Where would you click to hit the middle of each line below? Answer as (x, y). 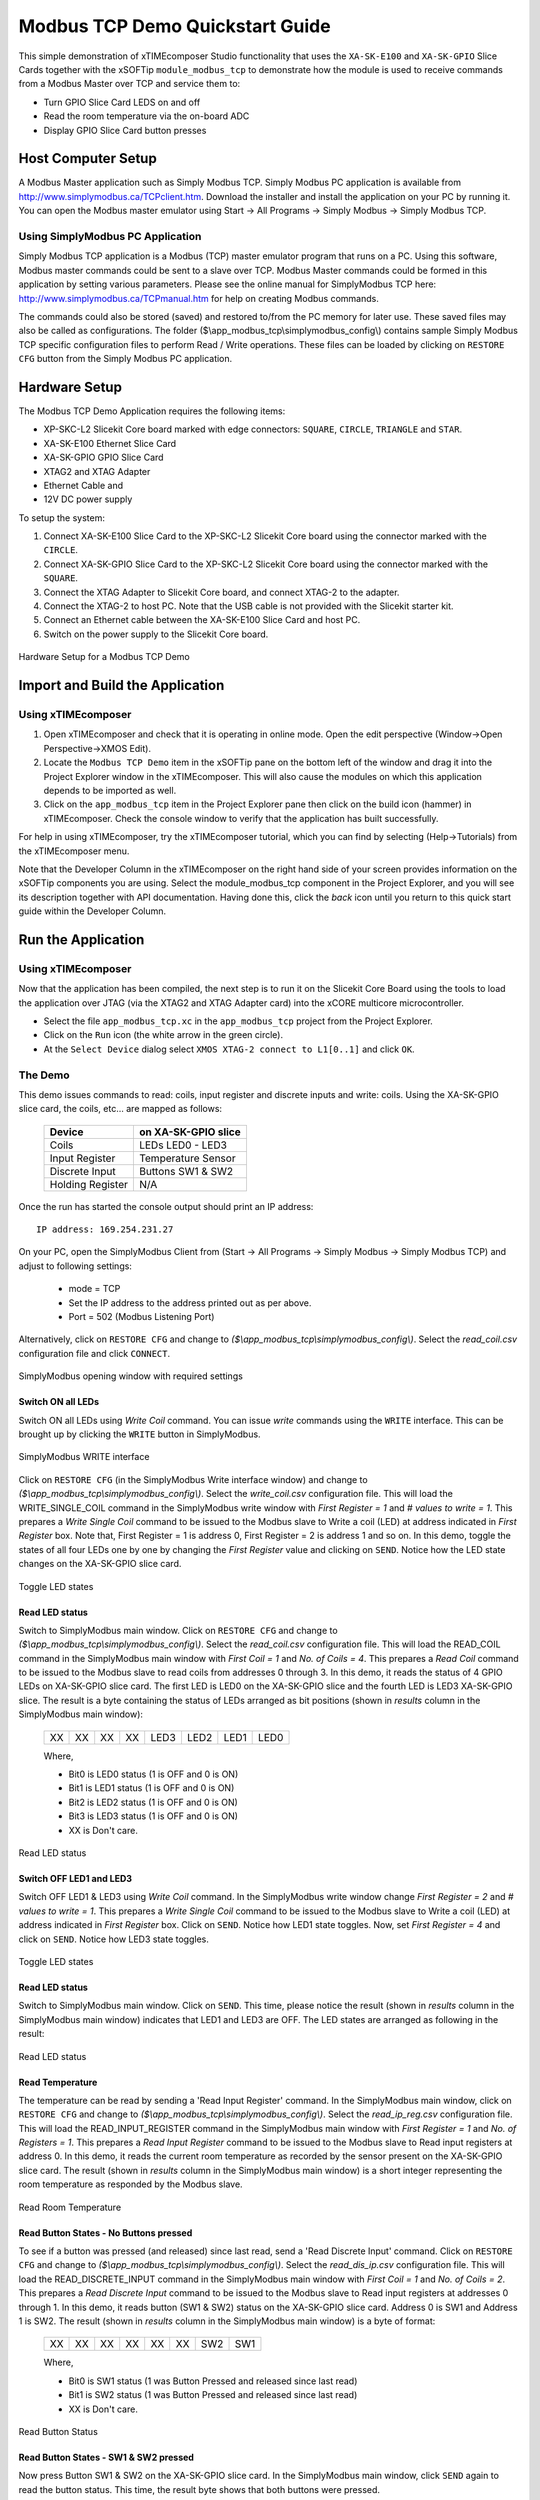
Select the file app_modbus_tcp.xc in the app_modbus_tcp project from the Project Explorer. (238, 1021)
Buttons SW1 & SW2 (186, 1171)
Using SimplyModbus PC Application (110, 236)
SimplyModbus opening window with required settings (131, 1376)
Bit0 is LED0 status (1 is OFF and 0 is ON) (153, 1774)
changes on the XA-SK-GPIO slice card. (100, 1564)
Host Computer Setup (87, 158)
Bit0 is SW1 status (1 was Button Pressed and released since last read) (213, 2381)
